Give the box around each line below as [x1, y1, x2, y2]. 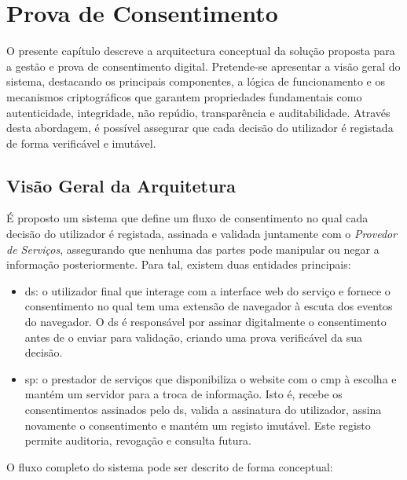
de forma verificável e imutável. [6, 134, 156, 151]
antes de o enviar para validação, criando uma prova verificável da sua [24, 328, 363, 345]
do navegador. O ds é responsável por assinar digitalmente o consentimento [24, 313, 387, 330]
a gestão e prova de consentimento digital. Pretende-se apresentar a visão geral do [6, 57, 401, 74]
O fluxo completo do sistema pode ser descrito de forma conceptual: [6, 458, 333, 475]
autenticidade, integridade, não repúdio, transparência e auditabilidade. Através [6, 104, 390, 120]
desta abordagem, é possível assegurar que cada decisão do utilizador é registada [6, 119, 394, 136]
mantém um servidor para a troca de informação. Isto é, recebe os [24, 386, 343, 402]
